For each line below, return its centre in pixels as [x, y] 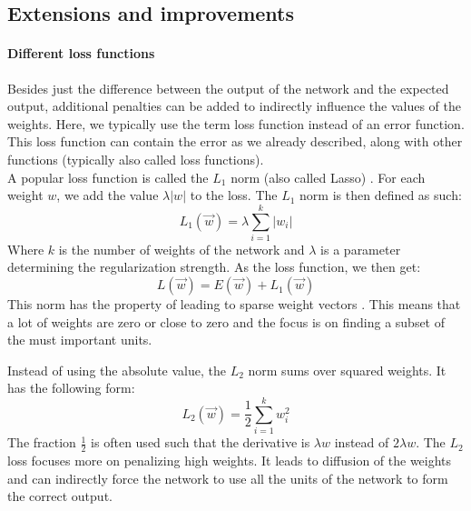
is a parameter [361, 249]
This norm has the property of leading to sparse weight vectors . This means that [234, 304]
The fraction [42, 442]
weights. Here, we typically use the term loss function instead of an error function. [236, 123]
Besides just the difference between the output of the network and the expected [228, 88]
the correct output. [60, 496]
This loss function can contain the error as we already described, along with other [235, 141]
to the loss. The [234, 195]
